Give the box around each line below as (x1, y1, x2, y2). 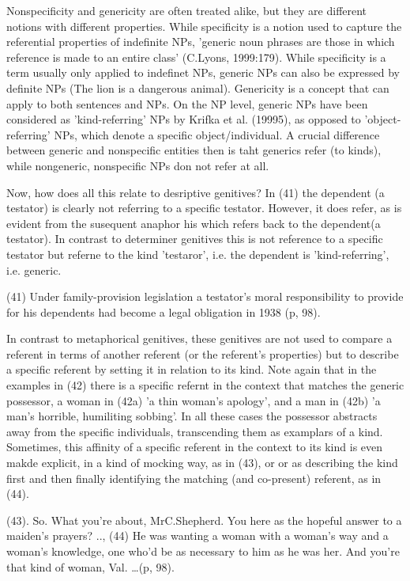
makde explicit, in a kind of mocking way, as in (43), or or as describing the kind (6, 454, 398, 471)
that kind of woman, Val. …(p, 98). (6, 558, 175, 575)
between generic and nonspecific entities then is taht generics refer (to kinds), (6, 142, 382, 158)
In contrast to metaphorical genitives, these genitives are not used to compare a (6, 330, 393, 347)
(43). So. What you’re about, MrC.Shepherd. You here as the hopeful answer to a (6, 511, 402, 528)
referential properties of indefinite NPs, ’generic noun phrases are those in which (6, 33, 395, 50)
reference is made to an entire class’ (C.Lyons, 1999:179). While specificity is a (6, 48, 386, 65)
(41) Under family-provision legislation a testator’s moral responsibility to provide (6, 288, 404, 305)
